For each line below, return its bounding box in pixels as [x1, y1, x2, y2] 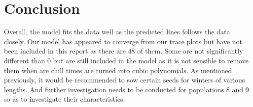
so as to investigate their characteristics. [4, 94, 125, 104]
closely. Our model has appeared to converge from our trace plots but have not [4, 36, 243, 46]
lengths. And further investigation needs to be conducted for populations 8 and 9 [4, 84, 249, 94]
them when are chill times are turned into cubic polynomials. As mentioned [4, 65, 232, 75]
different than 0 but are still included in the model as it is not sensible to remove [4, 55, 249, 65]
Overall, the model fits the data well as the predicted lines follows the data [4, 27, 230, 37]
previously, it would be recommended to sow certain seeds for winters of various [4, 75, 245, 85]
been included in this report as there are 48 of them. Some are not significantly [4, 46, 243, 56]
